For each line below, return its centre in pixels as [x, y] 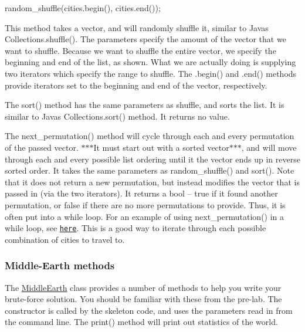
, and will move [269, 147]
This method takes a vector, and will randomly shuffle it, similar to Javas [137, 27]
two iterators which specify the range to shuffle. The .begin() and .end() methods [151, 73]
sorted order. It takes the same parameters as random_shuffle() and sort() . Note [150, 170]
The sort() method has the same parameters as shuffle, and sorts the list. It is [145, 105]
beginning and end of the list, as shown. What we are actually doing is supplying [150, 62]
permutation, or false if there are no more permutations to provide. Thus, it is [145, 204]
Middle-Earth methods [60, 265]
